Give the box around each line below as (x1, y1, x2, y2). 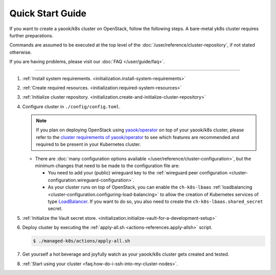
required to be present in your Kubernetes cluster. (36, 141, 141, 148)
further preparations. (9, 32, 54, 38)
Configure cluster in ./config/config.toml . (22, 103, 121, 109)
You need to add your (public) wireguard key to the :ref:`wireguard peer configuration (48, 170, 227, 176)
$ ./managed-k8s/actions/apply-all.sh (33, 238, 130, 244)
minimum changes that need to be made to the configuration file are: (35, 163, 180, 169)
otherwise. (9, 49, 32, 55)
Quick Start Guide (9, 8, 87, 19)
